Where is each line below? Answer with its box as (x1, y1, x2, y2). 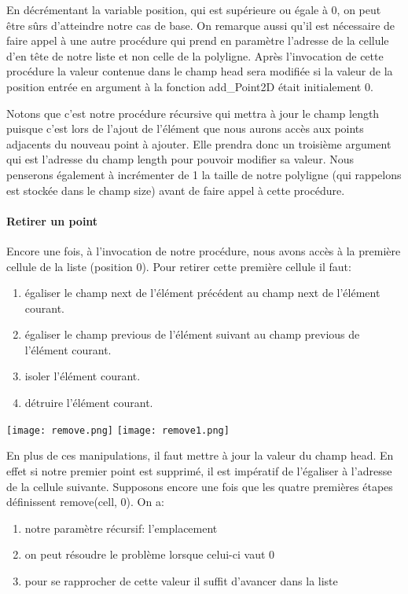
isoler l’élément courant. (24, 368, 141, 384)
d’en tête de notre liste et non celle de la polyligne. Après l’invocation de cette (6, 47, 384, 64)
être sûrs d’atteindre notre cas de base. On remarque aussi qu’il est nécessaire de (6, 16, 395, 33)
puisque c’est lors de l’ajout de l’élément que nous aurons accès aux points (6, 120, 364, 137)
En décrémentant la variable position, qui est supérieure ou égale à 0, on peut (6, 2, 381, 17)
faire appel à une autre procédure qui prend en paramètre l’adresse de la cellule (6, 32, 389, 49)
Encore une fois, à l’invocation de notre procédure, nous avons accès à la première (6, 242, 401, 258)
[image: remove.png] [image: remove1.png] (6, 424, 230, 436)
